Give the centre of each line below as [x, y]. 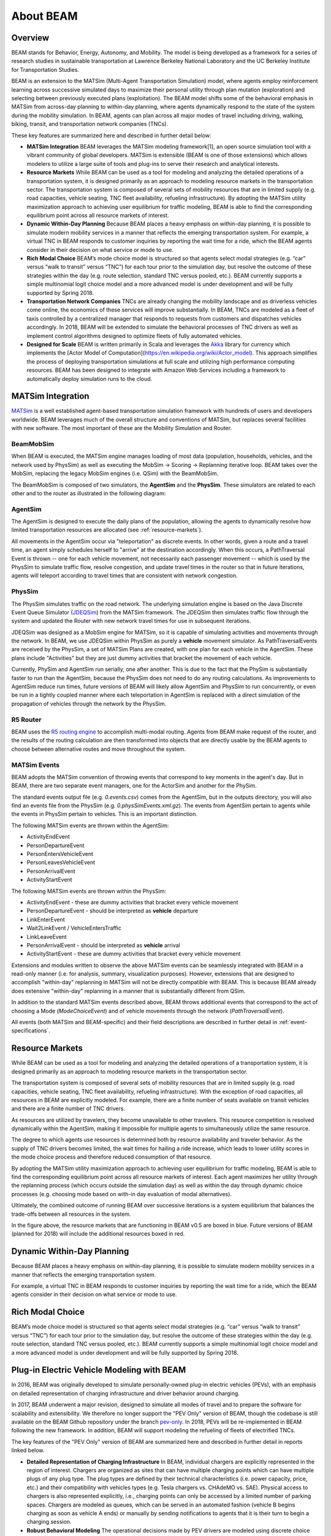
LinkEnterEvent [46, 919]
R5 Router [26, 719]
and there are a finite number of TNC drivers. [68, 1108]
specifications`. [31, 1031]
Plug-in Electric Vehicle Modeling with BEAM [99, 1370]
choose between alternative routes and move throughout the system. [99, 749]
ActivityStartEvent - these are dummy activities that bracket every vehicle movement [134, 954]
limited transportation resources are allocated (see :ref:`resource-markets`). [107, 530]
